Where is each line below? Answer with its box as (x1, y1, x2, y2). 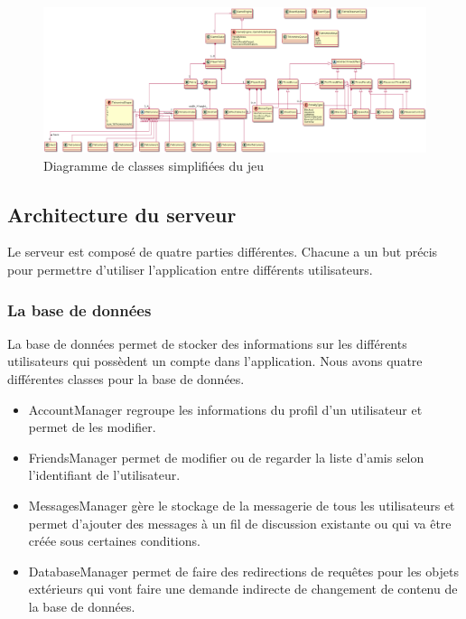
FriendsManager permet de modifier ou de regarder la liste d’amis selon (28, 447, 424, 466)
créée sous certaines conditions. (28, 531, 200, 550)
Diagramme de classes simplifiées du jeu (43, 155, 265, 174)
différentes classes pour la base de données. (7, 370, 245, 389)
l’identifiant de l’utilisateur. (28, 465, 181, 484)
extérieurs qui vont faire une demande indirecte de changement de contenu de (28, 579, 458, 598)
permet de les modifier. (28, 417, 156, 436)
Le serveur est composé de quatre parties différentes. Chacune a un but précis (7, 242, 438, 261)
